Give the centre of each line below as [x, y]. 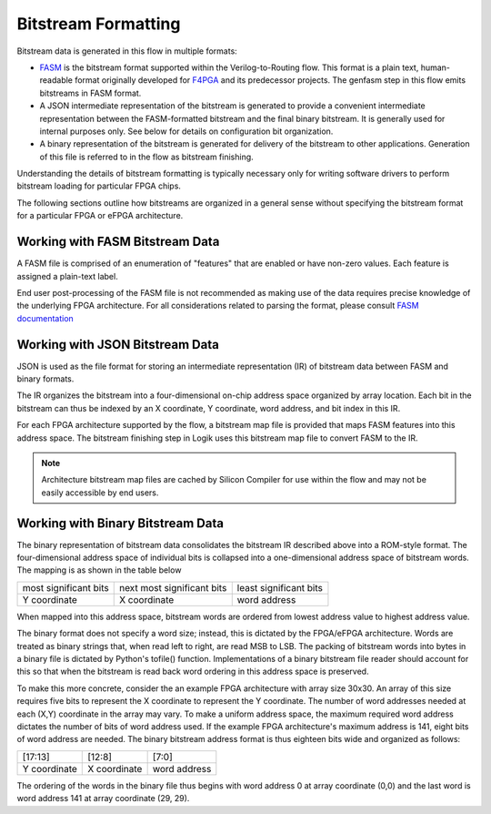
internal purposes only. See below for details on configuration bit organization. [186, 131]
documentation [45, 318]
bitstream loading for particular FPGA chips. [99, 186]
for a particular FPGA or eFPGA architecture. [100, 216]
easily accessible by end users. [100, 493]
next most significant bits [173, 587]
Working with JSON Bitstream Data [118, 345]
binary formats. [45, 379]
